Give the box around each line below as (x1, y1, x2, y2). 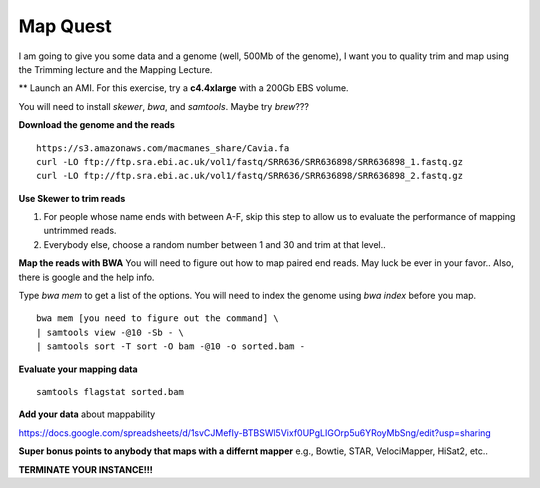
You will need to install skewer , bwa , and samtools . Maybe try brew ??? (18, 100, 310, 112)
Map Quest (18, 15, 112, 37)
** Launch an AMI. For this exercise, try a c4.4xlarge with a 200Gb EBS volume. (18, 82, 349, 94)
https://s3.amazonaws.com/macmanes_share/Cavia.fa (36, 142, 290, 154)
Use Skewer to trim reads (18, 192, 126, 204)
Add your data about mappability (18, 408, 156, 420)
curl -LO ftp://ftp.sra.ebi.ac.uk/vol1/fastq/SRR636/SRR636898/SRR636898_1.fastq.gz (36, 156, 464, 167)
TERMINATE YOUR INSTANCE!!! (18, 463, 154, 475)
